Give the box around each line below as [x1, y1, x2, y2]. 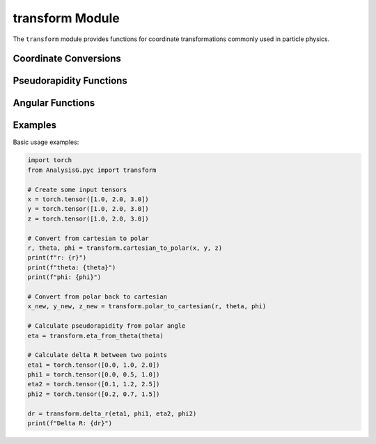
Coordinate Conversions [13, 53, 122, 65]
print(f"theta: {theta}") [27, 263, 116, 271]
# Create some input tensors [27, 185, 127, 193]
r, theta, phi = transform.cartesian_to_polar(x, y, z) [27, 244, 223, 252]
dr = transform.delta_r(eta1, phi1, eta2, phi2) [27, 409, 197, 418]
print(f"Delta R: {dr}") [27, 420, 113, 427]
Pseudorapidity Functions [13, 75, 128, 87]
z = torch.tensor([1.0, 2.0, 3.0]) [27, 214, 149, 223]
